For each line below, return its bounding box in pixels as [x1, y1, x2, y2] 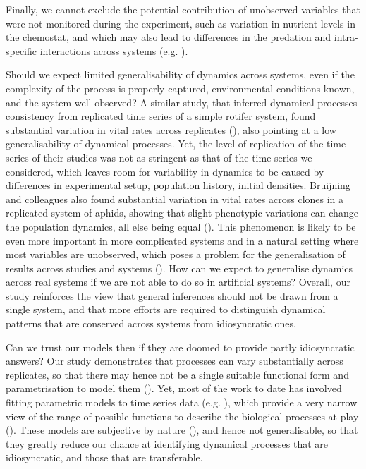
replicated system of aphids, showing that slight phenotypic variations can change [6, 205, 358, 220]
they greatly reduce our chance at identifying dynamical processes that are [6, 436, 328, 451]
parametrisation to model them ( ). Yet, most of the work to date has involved [6, 381, 342, 396]
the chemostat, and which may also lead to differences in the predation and [6, 30, 331, 44]
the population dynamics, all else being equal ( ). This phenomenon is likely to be [6, 219, 356, 233]
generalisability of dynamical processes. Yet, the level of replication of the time [6, 136, 346, 151]
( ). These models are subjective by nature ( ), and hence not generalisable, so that [6, 422, 358, 437]
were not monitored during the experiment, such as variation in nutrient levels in [6, 16, 355, 30]
